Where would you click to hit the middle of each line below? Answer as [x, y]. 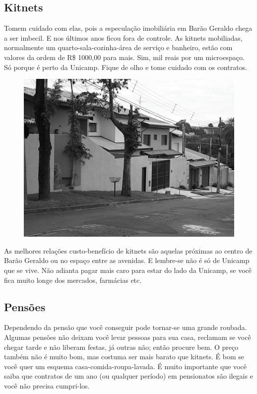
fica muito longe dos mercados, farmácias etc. [73, 280]
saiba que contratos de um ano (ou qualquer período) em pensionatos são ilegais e [128, 376]
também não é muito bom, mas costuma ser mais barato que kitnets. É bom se [124, 357]
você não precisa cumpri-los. [47, 385]
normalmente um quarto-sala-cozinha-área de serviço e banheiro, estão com [118, 47]
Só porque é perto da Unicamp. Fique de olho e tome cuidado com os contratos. [126, 67]
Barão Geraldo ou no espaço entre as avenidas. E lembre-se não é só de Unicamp [127, 260]
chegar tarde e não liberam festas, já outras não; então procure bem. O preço [121, 347]
